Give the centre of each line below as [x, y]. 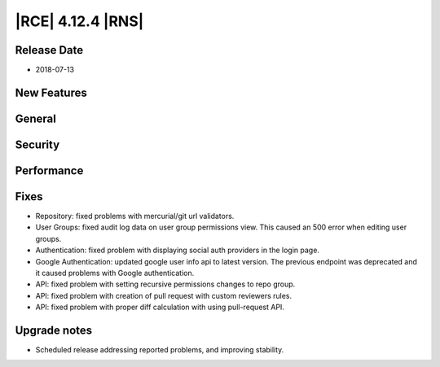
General [36, 118]
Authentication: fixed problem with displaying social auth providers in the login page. [177, 250]
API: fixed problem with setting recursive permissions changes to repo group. [165, 284]
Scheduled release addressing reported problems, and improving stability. [160, 350]
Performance [49, 170]
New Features [51, 92]
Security [37, 144]
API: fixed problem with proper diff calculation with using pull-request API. [160, 307]
